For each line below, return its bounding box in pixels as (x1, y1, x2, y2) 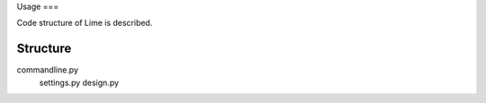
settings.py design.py (39, 77, 120, 88)
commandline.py (16, 64, 79, 75)
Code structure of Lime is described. (16, 18, 153, 29)
